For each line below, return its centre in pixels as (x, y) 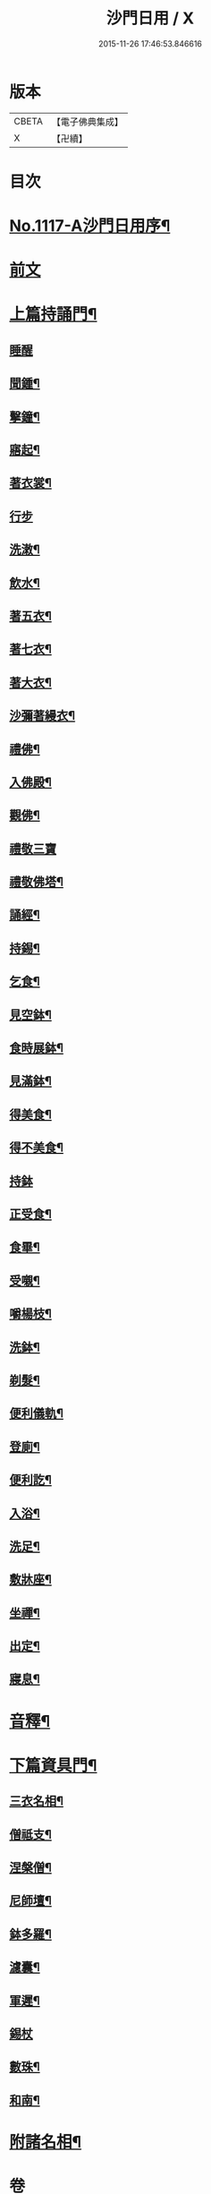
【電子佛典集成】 (87, 122)
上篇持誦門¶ (53, 315)
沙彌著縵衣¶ (42, 716)
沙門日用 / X (150, 18)
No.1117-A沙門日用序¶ (90, 226)
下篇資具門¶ (53, 1765)
